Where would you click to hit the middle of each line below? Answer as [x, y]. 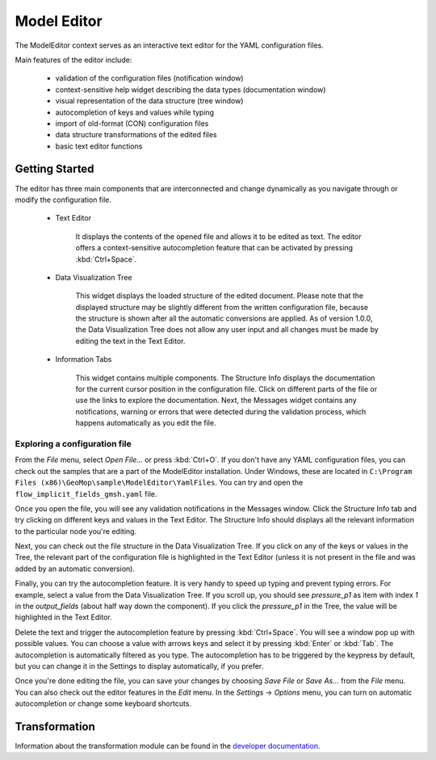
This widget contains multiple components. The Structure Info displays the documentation [225, 378]
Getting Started [55, 169]
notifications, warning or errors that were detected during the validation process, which [221, 411]
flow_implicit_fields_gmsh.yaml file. [86, 493]
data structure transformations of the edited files [136, 135]
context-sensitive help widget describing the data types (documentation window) [191, 90]
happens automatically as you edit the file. [146, 423]
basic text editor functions [99, 146]
